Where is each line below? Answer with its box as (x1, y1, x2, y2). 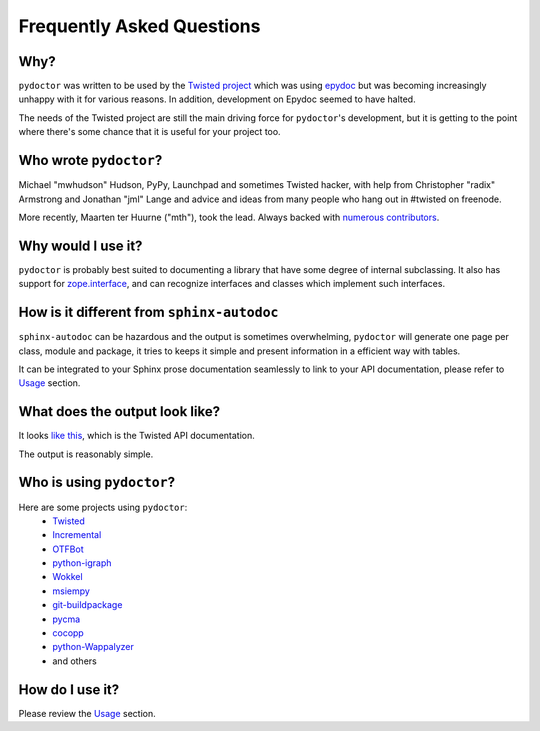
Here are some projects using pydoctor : (18, 501, 188, 513)
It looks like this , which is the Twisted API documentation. (18, 430, 255, 442)
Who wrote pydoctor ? (18, 152, 163, 169)
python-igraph (52, 557, 112, 569)
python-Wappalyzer (52, 641, 134, 653)
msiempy (52, 585, 90, 597)
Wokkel (52, 571, 84, 583)
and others (52, 655, 97, 667)
